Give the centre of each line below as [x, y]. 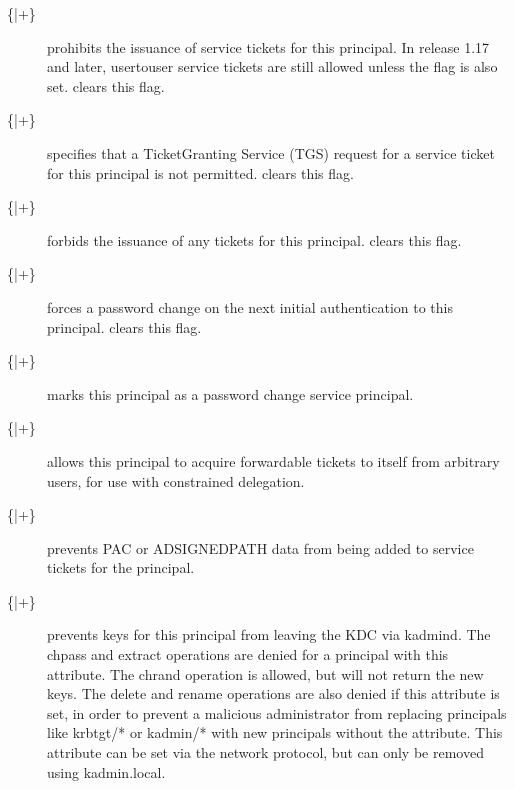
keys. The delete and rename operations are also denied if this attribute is [273, 693]
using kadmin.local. [106, 771]
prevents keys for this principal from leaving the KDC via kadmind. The [269, 634]
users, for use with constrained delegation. [176, 480]
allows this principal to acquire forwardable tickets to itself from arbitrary [273, 460]
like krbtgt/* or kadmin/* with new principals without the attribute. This [275, 732]
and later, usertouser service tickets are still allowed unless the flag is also [272, 66]
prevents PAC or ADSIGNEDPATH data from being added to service [260, 547]
